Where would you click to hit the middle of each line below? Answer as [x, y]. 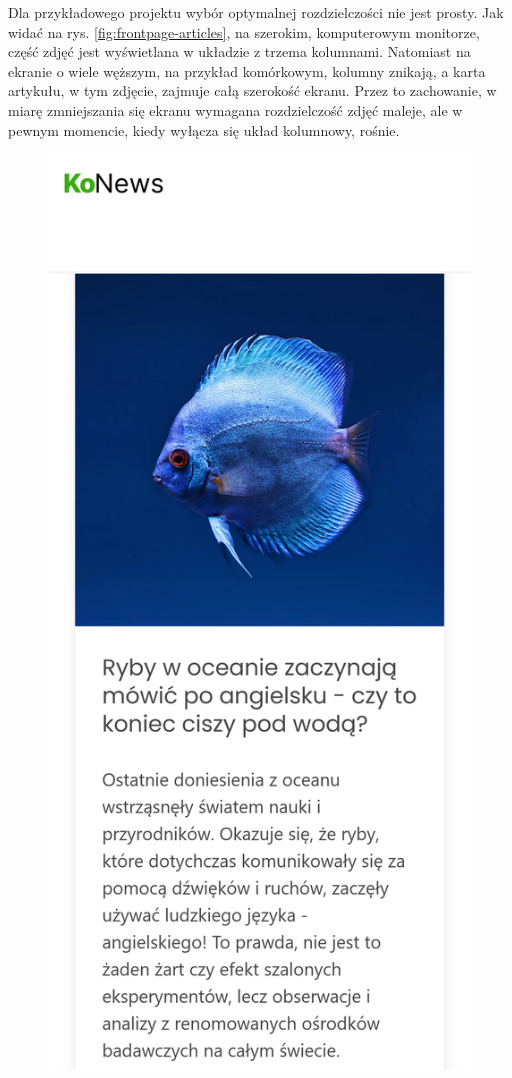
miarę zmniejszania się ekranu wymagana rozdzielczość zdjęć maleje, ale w [235, 109]
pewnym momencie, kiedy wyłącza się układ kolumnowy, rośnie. [204, 129]
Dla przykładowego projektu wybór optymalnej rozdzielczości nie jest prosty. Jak [256, 12]
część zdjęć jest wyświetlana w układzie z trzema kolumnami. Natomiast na [239, 51]
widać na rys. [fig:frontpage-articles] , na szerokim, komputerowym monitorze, [244, 31]
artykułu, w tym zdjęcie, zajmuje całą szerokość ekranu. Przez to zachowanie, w [252, 90]
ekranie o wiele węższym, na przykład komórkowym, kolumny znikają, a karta [247, 70]
